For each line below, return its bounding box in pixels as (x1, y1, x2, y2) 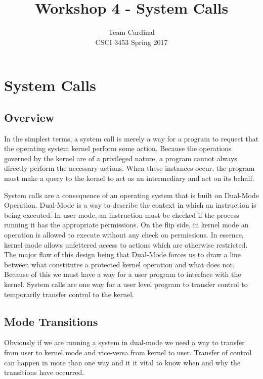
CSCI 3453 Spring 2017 (95, 36, 168, 47)
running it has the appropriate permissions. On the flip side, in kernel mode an (4, 219, 249, 230)
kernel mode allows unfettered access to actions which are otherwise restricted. (4, 239, 248, 250)
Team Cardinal (108, 27, 155, 37)
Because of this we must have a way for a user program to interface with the (4, 269, 241, 279)
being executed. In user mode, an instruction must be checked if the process (4, 209, 239, 220)
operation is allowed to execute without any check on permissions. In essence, (4, 229, 244, 240)
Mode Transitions (4, 313, 98, 329)
